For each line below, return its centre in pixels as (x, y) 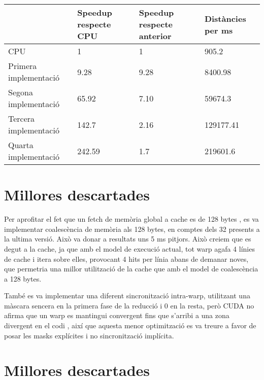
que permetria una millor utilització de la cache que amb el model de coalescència (131, 269)
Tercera (22, 118)
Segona (21, 92)
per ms (219, 30)
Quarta (21, 145)
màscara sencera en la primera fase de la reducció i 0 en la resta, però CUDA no (129, 305)
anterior (155, 36)
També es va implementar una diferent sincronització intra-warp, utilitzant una (127, 296)
